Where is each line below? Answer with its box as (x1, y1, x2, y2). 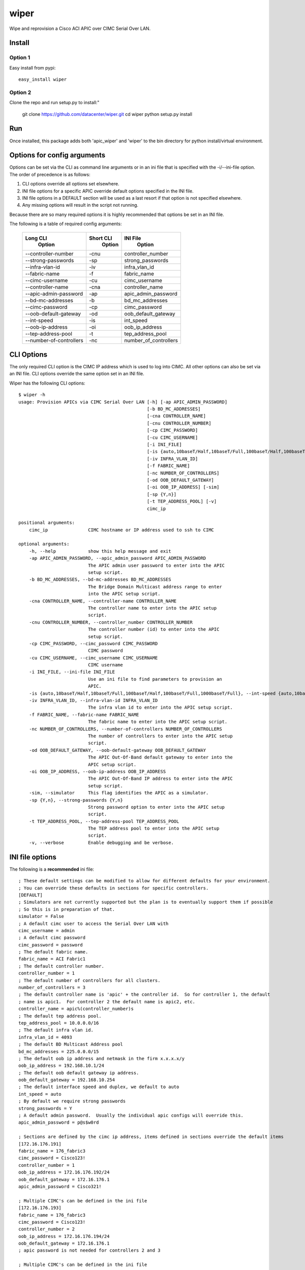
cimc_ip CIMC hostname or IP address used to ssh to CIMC (28, 527, 215, 533)
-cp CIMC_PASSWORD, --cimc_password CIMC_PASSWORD (28, 641, 158, 646)
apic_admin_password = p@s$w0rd (18, 1120, 99, 1125)
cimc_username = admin (18, 928, 75, 933)
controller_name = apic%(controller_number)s (18, 1006, 134, 1012)
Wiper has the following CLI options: (9, 380, 86, 386)
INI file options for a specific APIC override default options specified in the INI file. (22, 188, 194, 194)
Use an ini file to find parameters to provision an (88, 676, 222, 682)
